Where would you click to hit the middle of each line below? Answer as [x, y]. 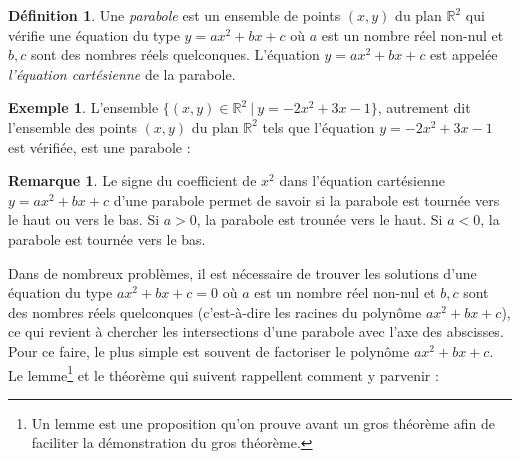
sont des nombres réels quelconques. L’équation [175, 54]
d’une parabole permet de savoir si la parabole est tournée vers [306, 199]
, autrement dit [424, 107]
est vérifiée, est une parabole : [99, 146]
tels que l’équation [318, 126]
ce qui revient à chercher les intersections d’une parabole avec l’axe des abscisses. [256, 331]
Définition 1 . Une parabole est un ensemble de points [174, 15]
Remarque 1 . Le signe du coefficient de [132, 180]
